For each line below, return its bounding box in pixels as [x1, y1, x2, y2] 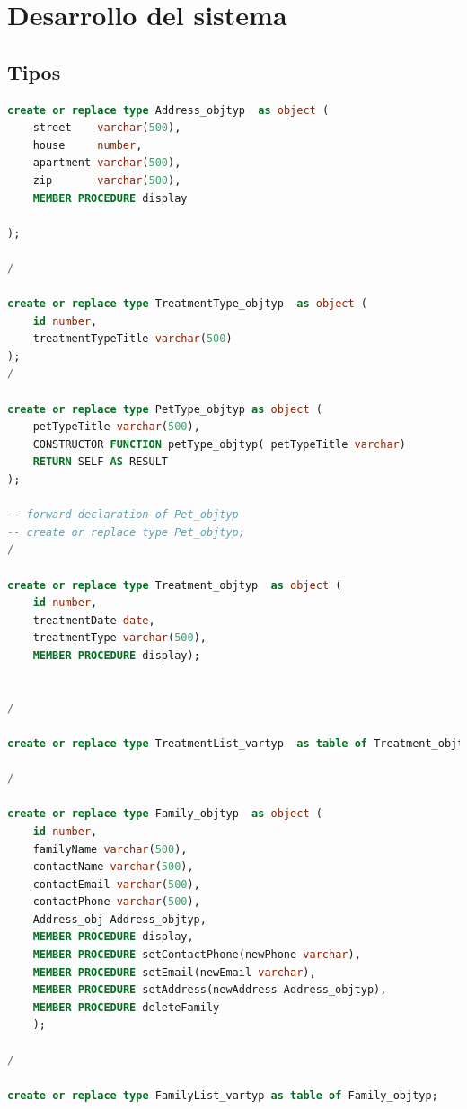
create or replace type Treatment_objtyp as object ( [7, 578, 342, 592]
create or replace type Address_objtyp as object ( [7, 103, 330, 117]
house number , [32, 138, 143, 152]
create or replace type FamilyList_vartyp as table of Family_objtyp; [7, 1088, 438, 1102]
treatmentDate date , [32, 613, 155, 627]
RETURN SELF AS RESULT [32, 455, 168, 469]
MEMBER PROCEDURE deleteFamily [32, 1000, 220, 1014]
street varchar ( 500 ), [32, 121, 181, 135]
